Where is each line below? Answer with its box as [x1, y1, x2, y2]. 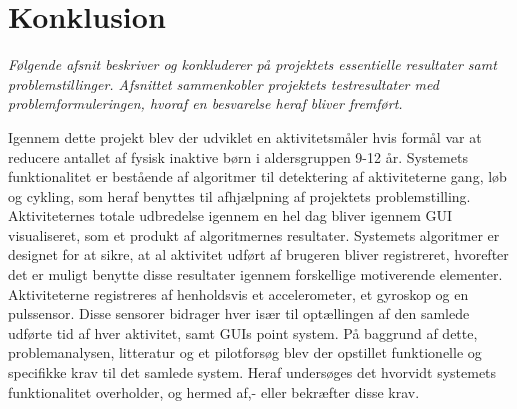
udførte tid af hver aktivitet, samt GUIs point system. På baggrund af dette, [8, 322, 478, 343]
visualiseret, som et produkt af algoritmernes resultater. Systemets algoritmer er [8, 224, 500, 245]
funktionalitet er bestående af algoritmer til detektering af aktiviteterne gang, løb [8, 166, 507, 187]
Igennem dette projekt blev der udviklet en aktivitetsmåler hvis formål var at [8, 126, 482, 147]
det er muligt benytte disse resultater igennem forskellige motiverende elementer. [8, 264, 503, 285]
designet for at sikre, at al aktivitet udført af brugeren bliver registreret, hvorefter [8, 244, 509, 265]
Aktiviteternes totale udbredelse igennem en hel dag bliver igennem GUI [8, 205, 453, 226]
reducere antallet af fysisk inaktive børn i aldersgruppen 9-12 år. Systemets [8, 146, 468, 167]
